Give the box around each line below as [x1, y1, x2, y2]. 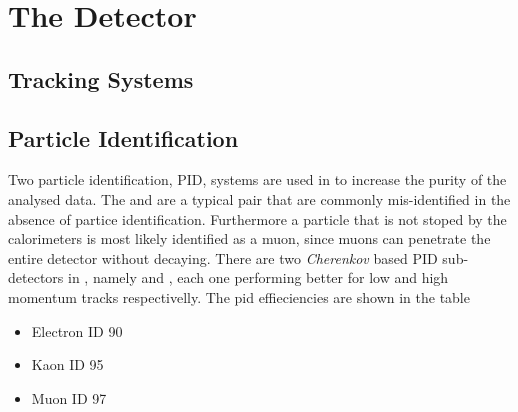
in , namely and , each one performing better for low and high [67, 267, 449, 288]
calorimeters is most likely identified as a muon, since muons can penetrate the [8, 228, 491, 249]
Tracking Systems [8, 63, 194, 94]
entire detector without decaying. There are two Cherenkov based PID [8, 247, 438, 268]
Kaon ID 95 [31, 354, 104, 375]
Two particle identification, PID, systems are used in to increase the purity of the [8, 169, 507, 190]
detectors [8, 267, 64, 288]
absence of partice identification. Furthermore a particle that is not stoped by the [8, 208, 507, 229]
